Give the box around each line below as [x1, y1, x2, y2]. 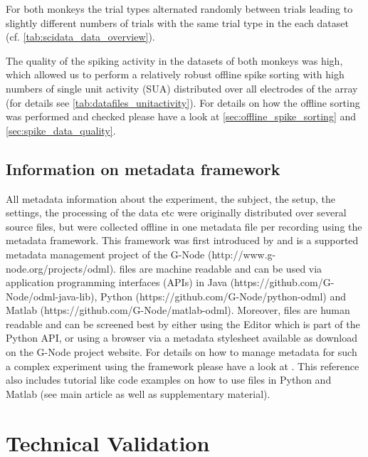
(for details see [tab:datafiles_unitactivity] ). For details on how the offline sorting [6, 95, 360, 110]
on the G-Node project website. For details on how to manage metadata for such [6, 345, 357, 359]
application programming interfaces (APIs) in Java [6, 275, 228, 290]
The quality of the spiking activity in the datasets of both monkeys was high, [6, 53, 343, 68]
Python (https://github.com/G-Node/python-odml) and [100, 288, 347, 303]
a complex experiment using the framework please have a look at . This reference [6, 358, 359, 373]
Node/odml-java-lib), [6, 288, 98, 303]
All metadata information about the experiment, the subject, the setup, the [6, 191, 336, 206]
